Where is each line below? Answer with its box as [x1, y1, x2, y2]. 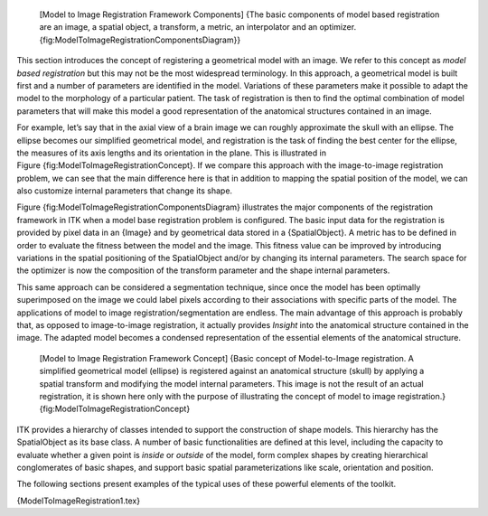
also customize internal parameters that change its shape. [16, 185, 233, 196]
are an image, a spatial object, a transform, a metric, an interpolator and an [39, 22, 318, 33]
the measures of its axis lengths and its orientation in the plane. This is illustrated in [16, 147, 327, 158]
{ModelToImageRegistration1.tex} [16, 495, 140, 506]
